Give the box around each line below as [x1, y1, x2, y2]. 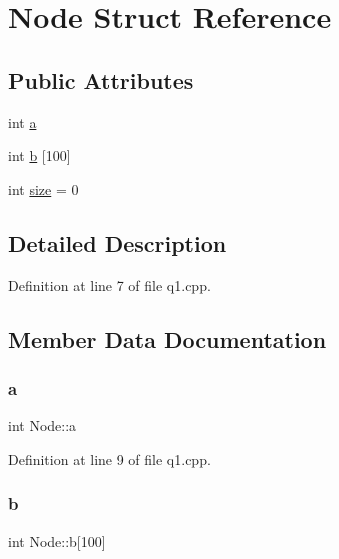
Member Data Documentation [8, 323, 327, 354]
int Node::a [8, 415, 77, 436]
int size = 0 [8, 178, 79, 199]
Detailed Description [8, 227, 227, 258]
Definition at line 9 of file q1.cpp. [8, 448, 211, 469]
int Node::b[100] [8, 530, 106, 551]
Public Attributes [8, 64, 194, 95]
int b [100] [8, 145, 71, 166]
